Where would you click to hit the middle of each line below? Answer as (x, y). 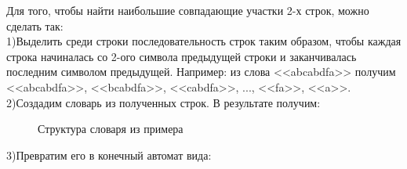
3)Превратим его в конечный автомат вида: (109, 155)
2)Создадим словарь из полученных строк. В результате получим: (164, 102)
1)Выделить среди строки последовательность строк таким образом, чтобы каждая (204, 41)
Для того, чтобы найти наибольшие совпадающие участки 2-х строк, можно (188, 10)
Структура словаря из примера (111, 129)
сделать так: (35, 25)
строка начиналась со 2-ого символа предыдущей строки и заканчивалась (182, 56)
